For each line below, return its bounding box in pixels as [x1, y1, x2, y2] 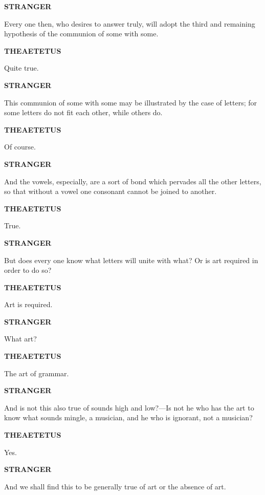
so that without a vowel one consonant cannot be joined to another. [4, 186, 217, 197]
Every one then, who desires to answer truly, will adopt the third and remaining [4, 18, 255, 29]
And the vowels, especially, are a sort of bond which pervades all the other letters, [4, 176, 261, 186]
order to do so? [4, 265, 52, 275]
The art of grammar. [4, 368, 69, 378]
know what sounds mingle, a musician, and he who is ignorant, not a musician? [4, 412, 253, 423]
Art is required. [4, 299, 53, 310]
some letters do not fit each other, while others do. [4, 107, 163, 118]
